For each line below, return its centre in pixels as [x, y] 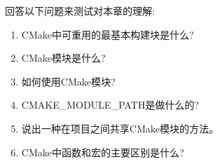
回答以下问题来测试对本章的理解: [80, 11]
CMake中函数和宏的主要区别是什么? [103, 152]
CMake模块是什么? [63, 58]
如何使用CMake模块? [68, 81]
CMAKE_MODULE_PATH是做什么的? [110, 105]
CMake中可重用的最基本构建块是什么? [108, 34]
